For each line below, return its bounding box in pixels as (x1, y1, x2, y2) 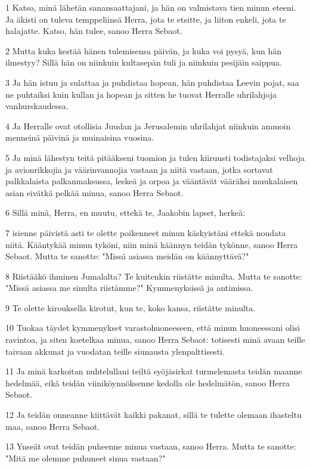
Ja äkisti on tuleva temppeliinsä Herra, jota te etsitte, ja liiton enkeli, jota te (5, 13, 286, 25)
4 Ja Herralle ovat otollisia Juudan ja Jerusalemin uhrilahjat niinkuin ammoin (5, 119, 291, 132)
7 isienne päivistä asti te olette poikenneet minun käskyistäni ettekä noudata (5, 226, 286, 238)
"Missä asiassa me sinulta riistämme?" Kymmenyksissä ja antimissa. (5, 281, 253, 294)
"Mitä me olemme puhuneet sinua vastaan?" (5, 451, 166, 464)
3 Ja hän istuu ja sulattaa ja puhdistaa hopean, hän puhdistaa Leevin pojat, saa (5, 76, 299, 88)
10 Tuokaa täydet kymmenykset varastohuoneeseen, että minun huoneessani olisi (5, 321, 300, 334)
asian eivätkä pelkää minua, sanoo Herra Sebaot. (5, 186, 184, 199)
